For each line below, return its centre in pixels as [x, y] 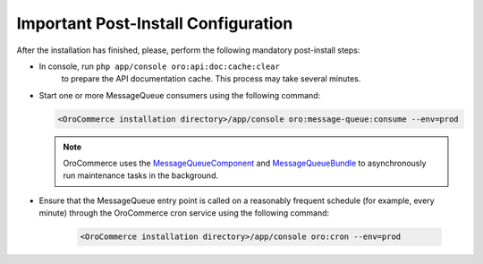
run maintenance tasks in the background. [141, 175]
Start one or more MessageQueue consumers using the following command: [180, 95]
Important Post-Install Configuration [155, 23]
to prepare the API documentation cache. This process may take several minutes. [211, 79]
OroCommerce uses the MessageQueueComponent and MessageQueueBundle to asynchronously [245, 163]
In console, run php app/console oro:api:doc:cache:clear [160, 66]
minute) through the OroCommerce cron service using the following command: [184, 213]
